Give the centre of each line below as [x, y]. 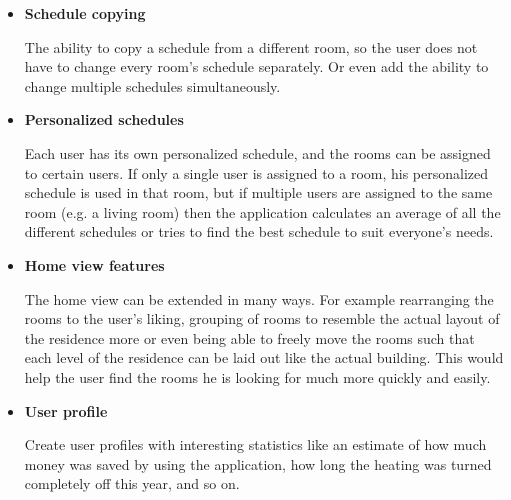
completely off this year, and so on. [132, 483]
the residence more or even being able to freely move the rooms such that [249, 337]
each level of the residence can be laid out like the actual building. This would [264, 357]
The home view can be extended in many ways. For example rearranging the [259, 298]
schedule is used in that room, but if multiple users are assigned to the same [258, 192]
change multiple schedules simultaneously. [152, 85]
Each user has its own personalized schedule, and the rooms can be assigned [257, 152]
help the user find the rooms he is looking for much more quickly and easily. [257, 376]
